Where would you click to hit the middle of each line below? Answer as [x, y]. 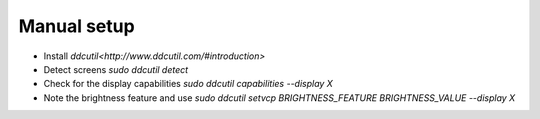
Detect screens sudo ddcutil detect [116, 69]
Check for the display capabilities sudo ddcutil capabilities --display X [188, 84]
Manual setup [76, 26]
